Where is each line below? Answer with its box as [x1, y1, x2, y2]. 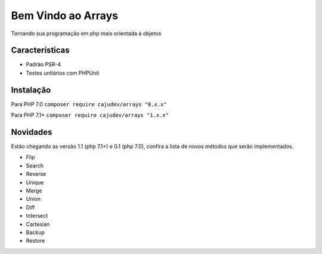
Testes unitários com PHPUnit [26, 69, 100, 76]
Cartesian [26, 221, 50, 228]
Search [26, 162, 44, 169]
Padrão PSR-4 [26, 61, 61, 68]
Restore [26, 237, 45, 244]
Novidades [11, 127, 52, 137]
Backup [26, 228, 45, 236]
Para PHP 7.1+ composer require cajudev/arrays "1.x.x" [11, 111, 169, 119]
